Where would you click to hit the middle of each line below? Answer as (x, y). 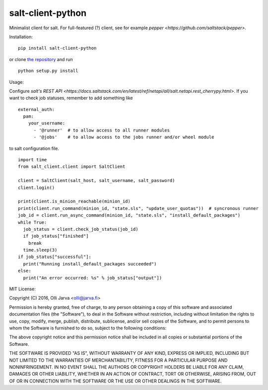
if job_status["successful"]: (55, 257)
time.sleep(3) (40, 250)
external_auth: (36, 109)
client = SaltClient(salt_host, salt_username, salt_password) (97, 181)
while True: (33, 222)
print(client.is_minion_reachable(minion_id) (74, 201)
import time (33, 160)
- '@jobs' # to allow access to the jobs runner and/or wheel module (124, 137)
